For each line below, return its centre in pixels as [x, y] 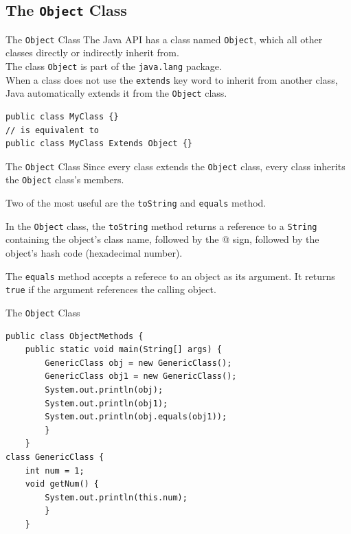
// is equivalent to [53, 130]
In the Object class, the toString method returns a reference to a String [161, 225]
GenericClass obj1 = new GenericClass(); [141, 376]
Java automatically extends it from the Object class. [116, 93]
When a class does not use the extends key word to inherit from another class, [172, 79]
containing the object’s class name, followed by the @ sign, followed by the [162, 239]
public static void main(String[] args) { [123, 350]
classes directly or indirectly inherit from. [92, 53]
